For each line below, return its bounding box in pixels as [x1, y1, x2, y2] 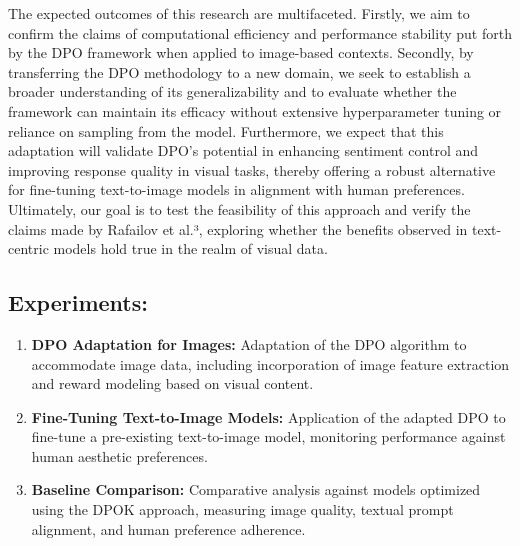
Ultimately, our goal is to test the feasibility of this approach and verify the [8, 198, 471, 219]
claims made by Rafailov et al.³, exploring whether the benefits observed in [8, 218, 468, 239]
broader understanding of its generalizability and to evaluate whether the [8, 81, 457, 102]
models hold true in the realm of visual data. [53, 238, 328, 259]
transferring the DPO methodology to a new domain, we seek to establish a [8, 61, 471, 82]
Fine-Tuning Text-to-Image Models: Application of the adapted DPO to [31, 406, 506, 427]
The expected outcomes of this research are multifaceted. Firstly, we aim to [8, 3, 470, 23]
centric [8, 238, 49, 259]
